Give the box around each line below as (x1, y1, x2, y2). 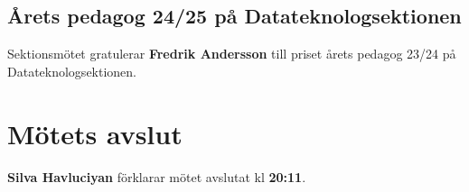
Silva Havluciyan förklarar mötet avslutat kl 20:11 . (7, 167, 306, 186)
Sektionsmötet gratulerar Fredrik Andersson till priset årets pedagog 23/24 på (7, 44, 456, 63)
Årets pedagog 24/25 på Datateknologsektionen (7, 2, 462, 30)
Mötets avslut (7, 114, 183, 151)
